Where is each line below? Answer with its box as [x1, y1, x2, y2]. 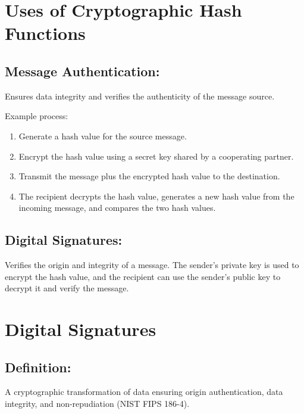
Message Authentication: [5, 61, 160, 80]
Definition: [5, 357, 71, 376]
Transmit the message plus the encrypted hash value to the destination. [18, 170, 280, 182]
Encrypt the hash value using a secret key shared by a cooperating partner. [18, 150, 294, 162]
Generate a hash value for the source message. [18, 129, 187, 142]
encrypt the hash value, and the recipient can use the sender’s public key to [5, 270, 281, 282]
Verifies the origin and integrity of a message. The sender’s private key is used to [5, 259, 299, 271]
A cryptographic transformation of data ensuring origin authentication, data [5, 385, 283, 398]
